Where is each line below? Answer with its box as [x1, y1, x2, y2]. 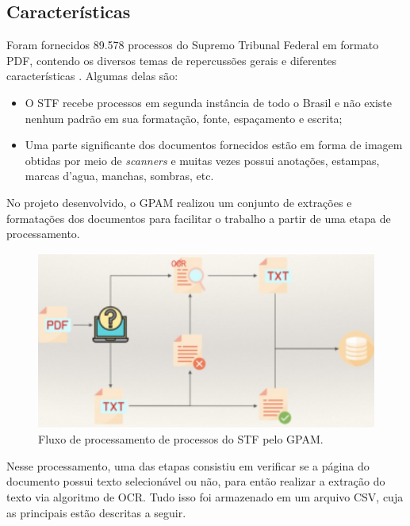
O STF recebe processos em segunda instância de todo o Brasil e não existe [25, 94, 392, 110]
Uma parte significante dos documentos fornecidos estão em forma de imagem [25, 136, 403, 153]
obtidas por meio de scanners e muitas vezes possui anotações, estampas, [25, 152, 380, 168]
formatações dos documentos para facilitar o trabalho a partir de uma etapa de [6, 209, 391, 226]
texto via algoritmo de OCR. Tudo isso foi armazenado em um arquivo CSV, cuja [6, 488, 404, 505]
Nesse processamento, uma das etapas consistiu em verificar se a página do [6, 457, 370, 474]
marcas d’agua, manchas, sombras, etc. [25, 167, 214, 184]
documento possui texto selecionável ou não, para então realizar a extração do [6, 473, 385, 490]
